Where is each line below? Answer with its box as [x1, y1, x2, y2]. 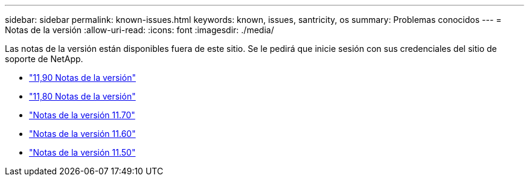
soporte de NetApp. [5, 54, 83, 64]
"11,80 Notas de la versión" [29, 91, 136, 101]
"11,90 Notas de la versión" [29, 72, 136, 83]
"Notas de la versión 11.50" [29, 147, 136, 157]
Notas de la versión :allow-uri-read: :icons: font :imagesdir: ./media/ [5, 25, 274, 35]
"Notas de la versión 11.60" [29, 129, 136, 139]
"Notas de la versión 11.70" [29, 110, 135, 120]
